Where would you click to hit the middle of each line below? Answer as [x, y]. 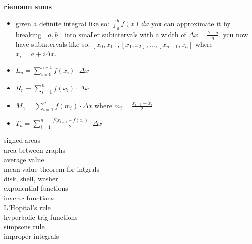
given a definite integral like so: [62, 23]
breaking [28, 34]
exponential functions [36, 188]
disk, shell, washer [31, 178]
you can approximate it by [191, 23]
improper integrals [32, 236]
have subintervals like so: [53, 44]
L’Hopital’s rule [27, 207]
